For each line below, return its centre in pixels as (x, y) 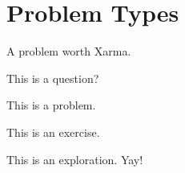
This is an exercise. (53, 132)
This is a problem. (51, 105)
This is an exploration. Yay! (75, 159)
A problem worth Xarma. (69, 51)
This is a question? (53, 78)
